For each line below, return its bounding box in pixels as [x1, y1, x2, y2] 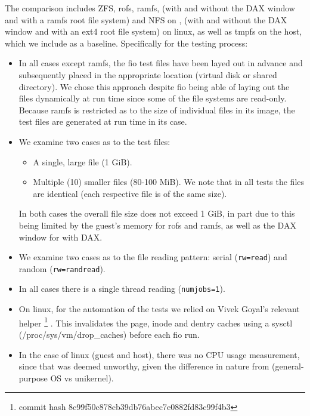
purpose [18, 371, 48, 384]
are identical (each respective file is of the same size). [33, 187, 227, 199]
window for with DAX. [18, 230, 103, 243]
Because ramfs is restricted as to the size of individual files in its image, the [18, 103, 295, 116]
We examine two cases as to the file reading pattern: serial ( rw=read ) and [18, 251, 287, 263]
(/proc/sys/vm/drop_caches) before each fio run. [18, 328, 200, 340]
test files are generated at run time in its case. [18, 115, 187, 128]
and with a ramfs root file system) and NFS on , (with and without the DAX [5, 13, 287, 26]
